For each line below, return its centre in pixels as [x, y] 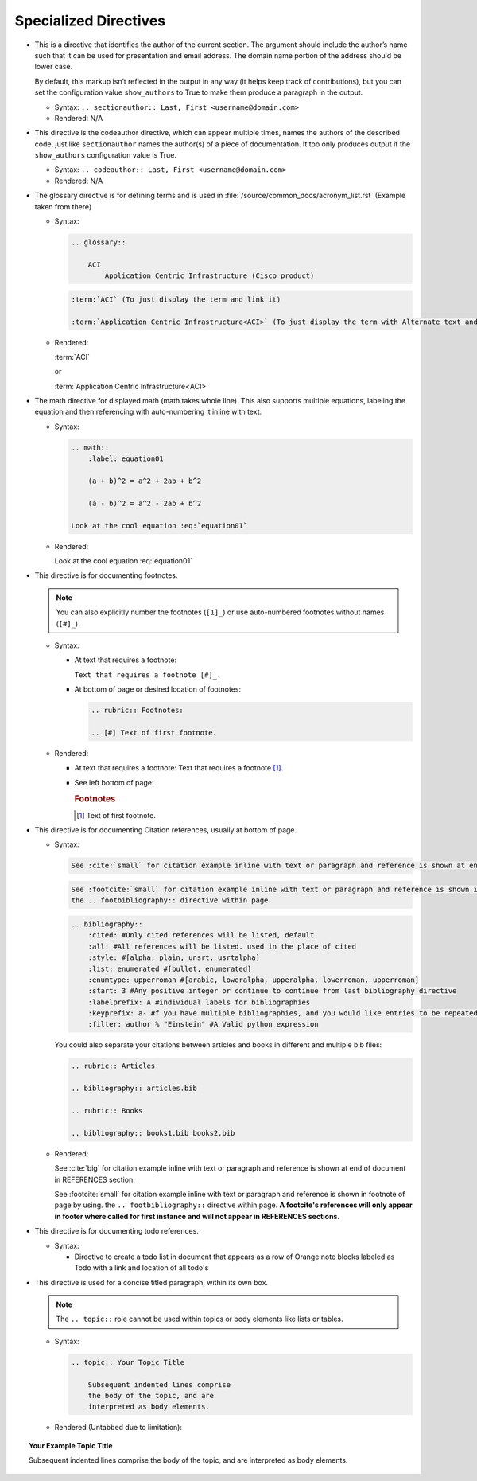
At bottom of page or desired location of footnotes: [158, 689]
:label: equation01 [126, 459]
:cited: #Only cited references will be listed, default [201, 935]
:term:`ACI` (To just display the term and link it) [176, 299]
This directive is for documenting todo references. [116, 1231]
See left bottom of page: [114, 782]
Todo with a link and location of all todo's [142, 1268]
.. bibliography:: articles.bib [134, 1089]
